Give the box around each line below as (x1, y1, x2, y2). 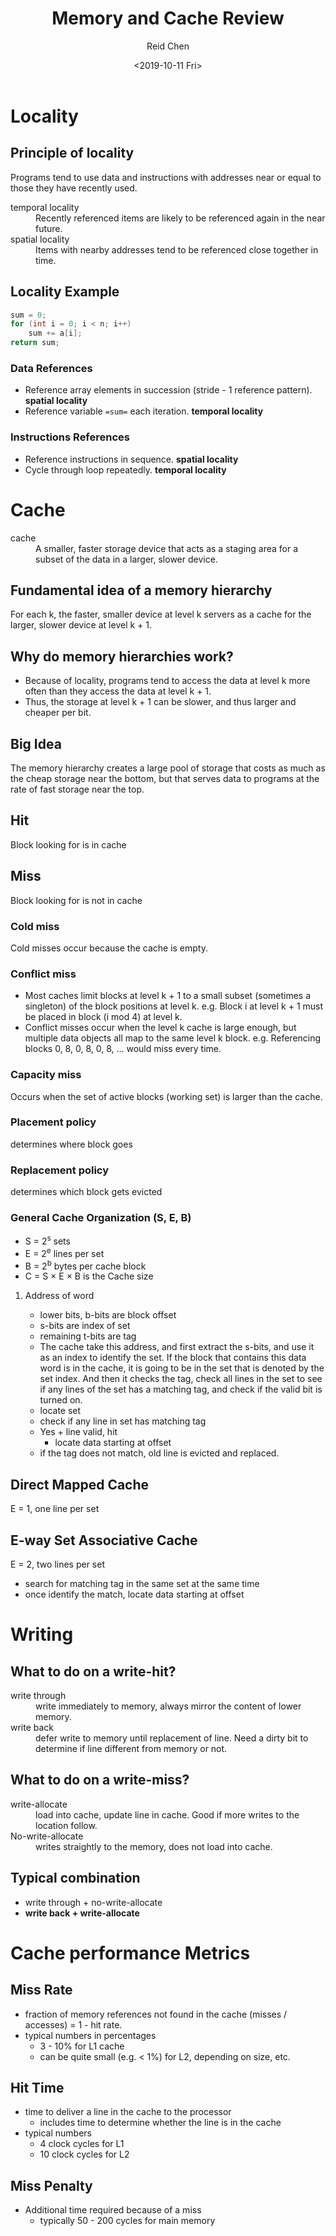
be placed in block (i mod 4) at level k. (24, 1011, 183, 1023)
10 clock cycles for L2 (39, 2148, 130, 2161)
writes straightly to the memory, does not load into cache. (35, 1840, 273, 1852)
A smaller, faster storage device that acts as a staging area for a (35, 542, 299, 554)
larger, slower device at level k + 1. (10, 619, 153, 631)
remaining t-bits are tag (39, 1330, 137, 1342)
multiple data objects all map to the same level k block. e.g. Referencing (24, 1032, 322, 1044)
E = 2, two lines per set (10, 1558, 105, 1571)
